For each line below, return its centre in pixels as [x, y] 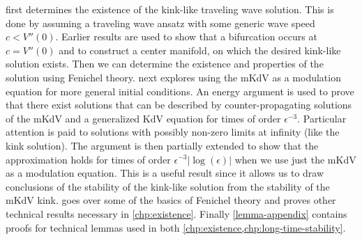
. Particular [322, 118]
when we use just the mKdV [295, 159]
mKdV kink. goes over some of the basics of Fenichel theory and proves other [171, 200]
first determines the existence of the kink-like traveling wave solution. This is [170, 9]
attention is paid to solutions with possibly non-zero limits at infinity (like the [173, 132]
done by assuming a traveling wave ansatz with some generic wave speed [160, 23]
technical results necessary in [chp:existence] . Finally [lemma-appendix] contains [176, 213]
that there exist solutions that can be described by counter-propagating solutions [179, 105]
